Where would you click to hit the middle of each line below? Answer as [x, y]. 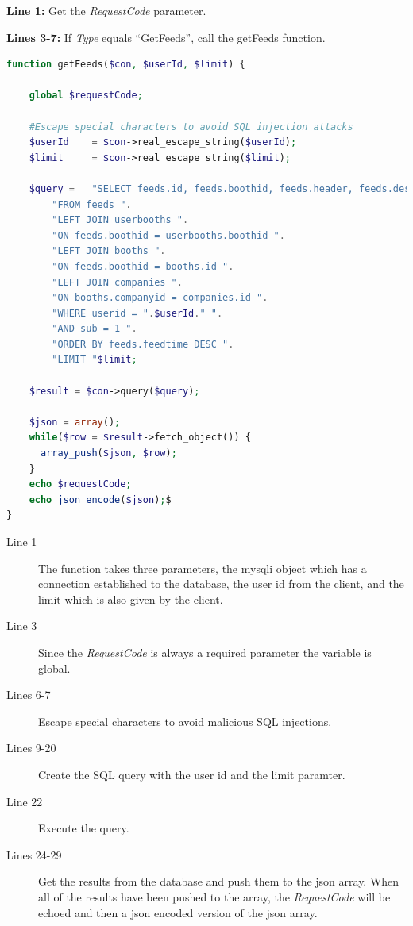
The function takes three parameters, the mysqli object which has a [203, 568]
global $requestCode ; [86, 96]
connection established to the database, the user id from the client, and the [221, 584]
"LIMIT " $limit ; [95, 360]
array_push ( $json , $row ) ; [108, 453]
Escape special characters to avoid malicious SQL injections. [185, 721]
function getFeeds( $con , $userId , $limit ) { [126, 65]
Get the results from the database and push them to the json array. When [219, 881]
